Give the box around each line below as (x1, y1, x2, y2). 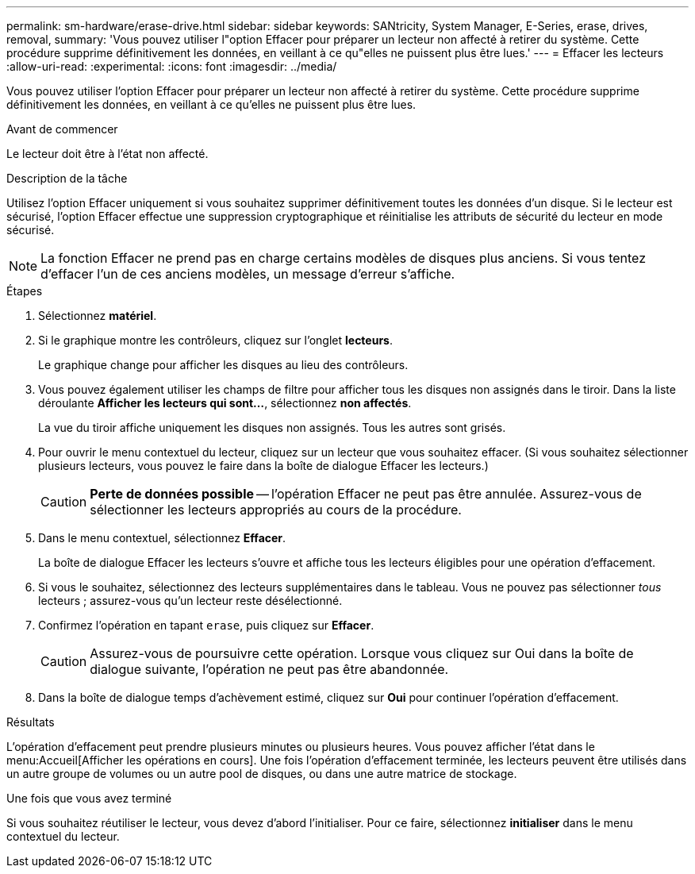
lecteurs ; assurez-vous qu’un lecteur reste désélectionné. (38, 594, 343, 607)
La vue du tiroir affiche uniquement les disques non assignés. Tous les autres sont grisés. (38, 421, 506, 434)
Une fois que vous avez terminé (6, 791, 172, 805)
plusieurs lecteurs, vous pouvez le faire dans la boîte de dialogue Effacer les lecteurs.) (38, 459, 489, 472)
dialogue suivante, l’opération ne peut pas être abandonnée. (90, 661, 449, 677)
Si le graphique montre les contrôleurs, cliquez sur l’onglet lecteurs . (38, 333, 394, 347)
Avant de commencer (6, 122, 118, 136)
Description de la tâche (6, 171, 128, 185)
